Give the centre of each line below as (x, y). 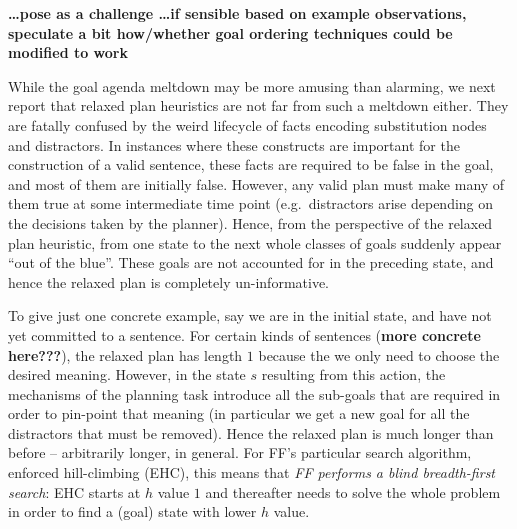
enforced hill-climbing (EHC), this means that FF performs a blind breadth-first (252, 472)
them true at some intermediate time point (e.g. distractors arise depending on (251, 203)
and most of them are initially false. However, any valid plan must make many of (256, 183)
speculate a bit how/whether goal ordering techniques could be (230, 32)
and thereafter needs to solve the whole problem (353, 491)
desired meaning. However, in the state (127, 374)
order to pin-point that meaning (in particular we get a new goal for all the (239, 413)
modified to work (68, 52)
